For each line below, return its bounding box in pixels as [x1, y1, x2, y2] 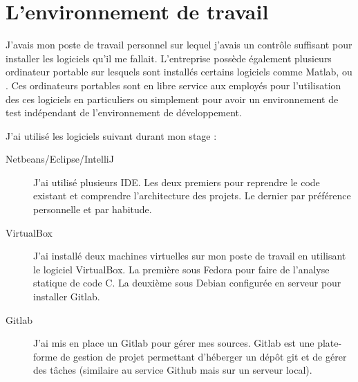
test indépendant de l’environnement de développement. [6, 105, 242, 120]
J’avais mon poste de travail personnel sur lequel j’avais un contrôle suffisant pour [6, 37, 352, 52]
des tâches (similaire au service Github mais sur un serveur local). [33, 363, 312, 377]
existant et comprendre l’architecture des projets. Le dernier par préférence [33, 188, 351, 203]
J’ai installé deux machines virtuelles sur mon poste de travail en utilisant [33, 248, 346, 263]
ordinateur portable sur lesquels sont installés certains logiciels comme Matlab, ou [6, 64, 352, 79]
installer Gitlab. [33, 289, 100, 304]
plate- [317, 336, 342, 350]
